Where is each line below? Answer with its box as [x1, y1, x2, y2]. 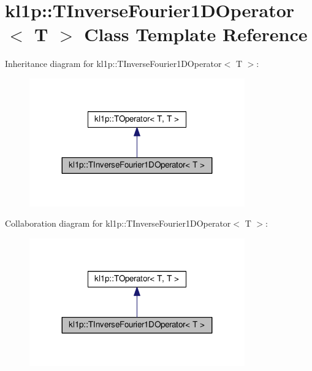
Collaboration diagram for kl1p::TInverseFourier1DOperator [5, 217, 231, 230]
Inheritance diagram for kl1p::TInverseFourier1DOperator [5, 57, 222, 70]
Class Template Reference [84, 21, 308, 47]
